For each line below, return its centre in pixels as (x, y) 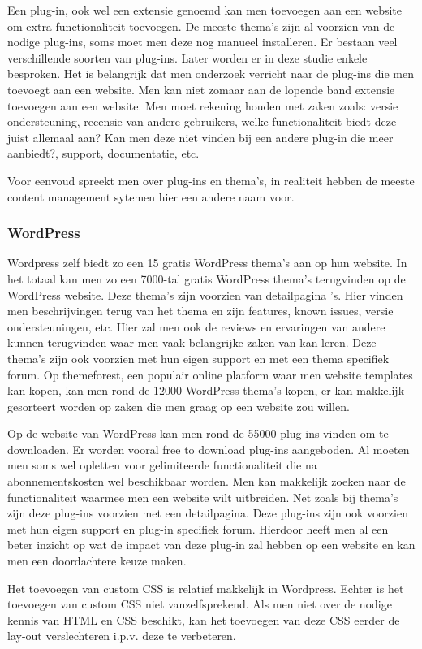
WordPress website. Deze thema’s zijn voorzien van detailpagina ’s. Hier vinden (205, 294)
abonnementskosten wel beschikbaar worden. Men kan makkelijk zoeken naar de (207, 481)
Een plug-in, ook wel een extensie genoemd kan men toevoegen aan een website (205, 10)
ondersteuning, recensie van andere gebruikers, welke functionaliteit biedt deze (202, 121)
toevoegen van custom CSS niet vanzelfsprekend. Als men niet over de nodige (200, 604)
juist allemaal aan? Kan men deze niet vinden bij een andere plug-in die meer (200, 137)
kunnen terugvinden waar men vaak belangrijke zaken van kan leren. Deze (192, 342)
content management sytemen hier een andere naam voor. (151, 196)
